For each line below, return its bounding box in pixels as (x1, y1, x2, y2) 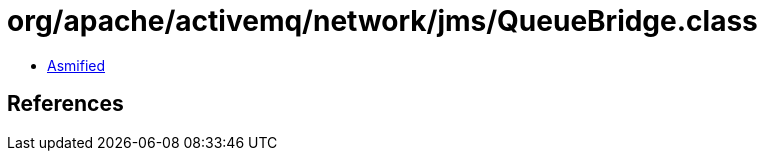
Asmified (47, 56, 106, 74)
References (7, 91, 124, 117)
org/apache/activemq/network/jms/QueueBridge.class (7, 4, 758, 38)
